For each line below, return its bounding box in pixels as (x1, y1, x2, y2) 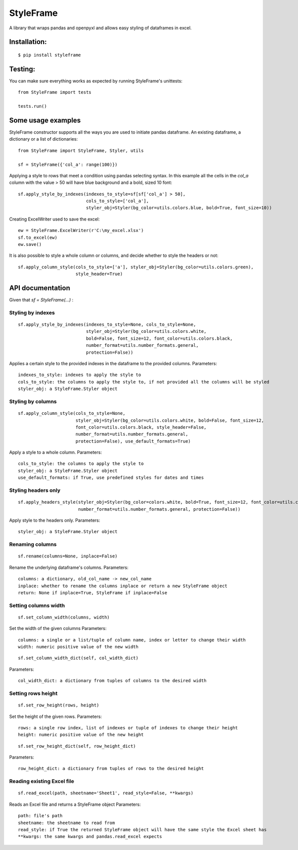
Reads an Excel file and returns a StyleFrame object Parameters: (9, 801, 141, 807)
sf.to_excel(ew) (18, 234, 58, 240)
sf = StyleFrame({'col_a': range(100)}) (18, 161, 118, 167)
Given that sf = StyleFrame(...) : (9, 297, 74, 303)
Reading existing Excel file (9, 778, 74, 785)
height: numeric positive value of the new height (18, 732, 144, 738)
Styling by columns (9, 398, 57, 405)
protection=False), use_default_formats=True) (75, 438, 191, 444)
